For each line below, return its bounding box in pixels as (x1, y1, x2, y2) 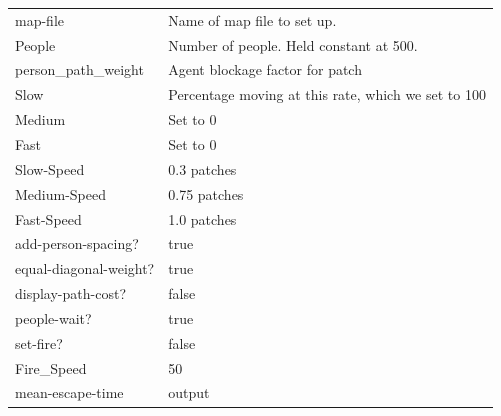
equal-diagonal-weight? (15, 258, 155, 279)
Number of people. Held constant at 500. (168, 34, 418, 55)
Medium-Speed (15, 183, 107, 204)
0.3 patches (168, 158, 237, 179)
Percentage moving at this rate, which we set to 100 (168, 84, 486, 105)
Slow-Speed (15, 158, 85, 179)
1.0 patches (168, 208, 237, 229)
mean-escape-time (15, 382, 124, 403)
